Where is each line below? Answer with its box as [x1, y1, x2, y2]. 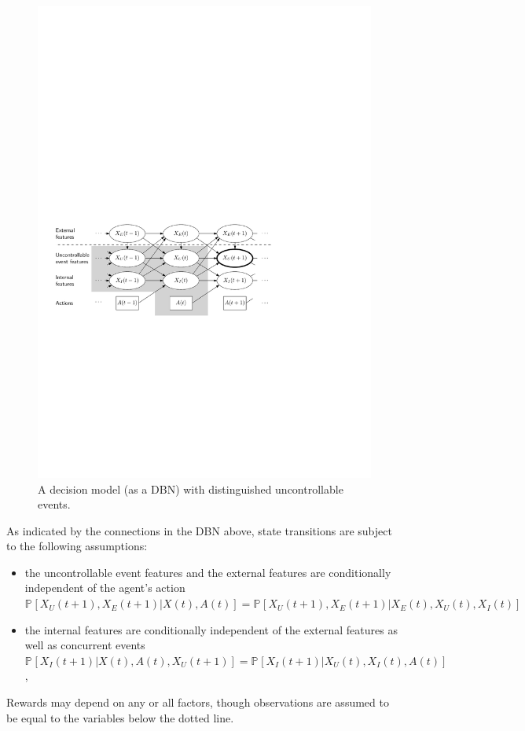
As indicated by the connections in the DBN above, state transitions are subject [6, 522, 392, 538]
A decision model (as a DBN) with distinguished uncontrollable [38, 480, 343, 497]
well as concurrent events [24, 637, 145, 653]
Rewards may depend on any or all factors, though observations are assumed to [6, 694, 389, 711]
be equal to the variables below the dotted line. [6, 709, 234, 725]
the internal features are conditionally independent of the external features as [24, 621, 398, 637]
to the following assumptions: [6, 538, 148, 554]
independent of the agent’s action [24, 579, 185, 596]
